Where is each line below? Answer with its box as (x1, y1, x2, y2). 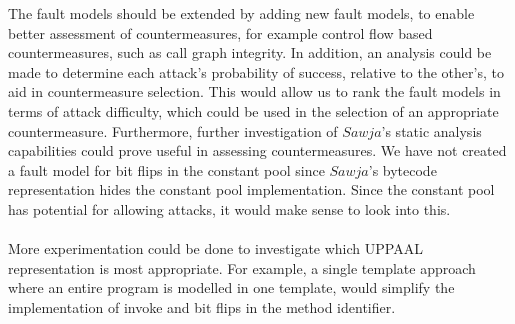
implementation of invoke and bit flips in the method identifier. (8, 296, 396, 317)
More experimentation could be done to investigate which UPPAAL (8, 238, 423, 259)
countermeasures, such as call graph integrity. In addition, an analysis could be (8, 42, 492, 63)
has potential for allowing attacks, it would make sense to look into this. (8, 198, 451, 219)
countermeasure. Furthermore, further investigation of (8, 120, 338, 141)
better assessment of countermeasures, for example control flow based (8, 22, 433, 43)
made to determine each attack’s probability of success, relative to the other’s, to (8, 61, 504, 82)
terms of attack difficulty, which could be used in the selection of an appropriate (8, 100, 499, 121)
